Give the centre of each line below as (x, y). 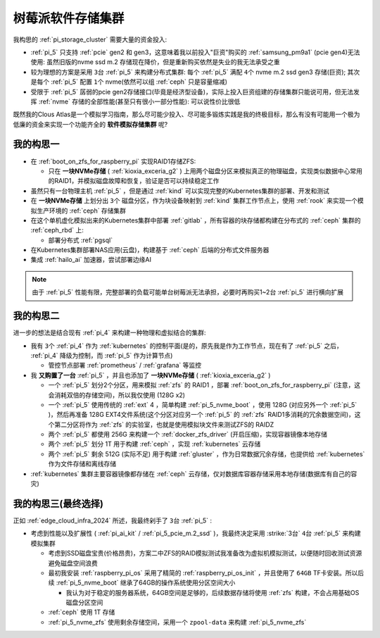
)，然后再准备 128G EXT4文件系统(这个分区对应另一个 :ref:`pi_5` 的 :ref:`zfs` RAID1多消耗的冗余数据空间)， (202, 415)
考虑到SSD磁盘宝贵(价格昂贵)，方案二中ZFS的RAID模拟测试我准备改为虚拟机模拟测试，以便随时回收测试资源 (205, 553)
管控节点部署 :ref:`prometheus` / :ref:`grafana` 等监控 (125, 365)
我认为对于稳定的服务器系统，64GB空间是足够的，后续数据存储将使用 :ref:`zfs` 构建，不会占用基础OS (213, 592)
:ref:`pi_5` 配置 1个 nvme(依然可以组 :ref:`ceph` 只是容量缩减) (139, 82)
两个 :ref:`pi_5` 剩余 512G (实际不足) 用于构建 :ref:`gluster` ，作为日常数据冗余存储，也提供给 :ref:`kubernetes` (207, 454)
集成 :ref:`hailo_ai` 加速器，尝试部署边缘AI (91, 260)
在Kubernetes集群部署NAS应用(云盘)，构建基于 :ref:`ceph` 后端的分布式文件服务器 (150, 250)
